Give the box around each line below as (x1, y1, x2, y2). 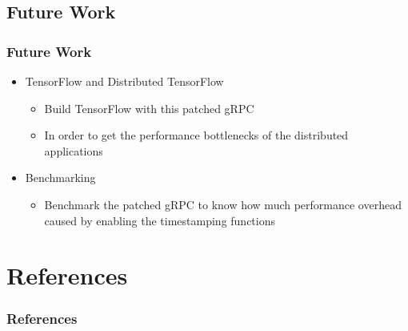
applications (44, 142, 103, 159)
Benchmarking (25, 169, 96, 186)
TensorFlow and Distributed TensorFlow (25, 73, 224, 89)
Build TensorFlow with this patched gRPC (44, 99, 254, 116)
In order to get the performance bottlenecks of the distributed (44, 127, 349, 143)
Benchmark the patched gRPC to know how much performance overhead (44, 196, 402, 212)
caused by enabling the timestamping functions (44, 212, 276, 228)
